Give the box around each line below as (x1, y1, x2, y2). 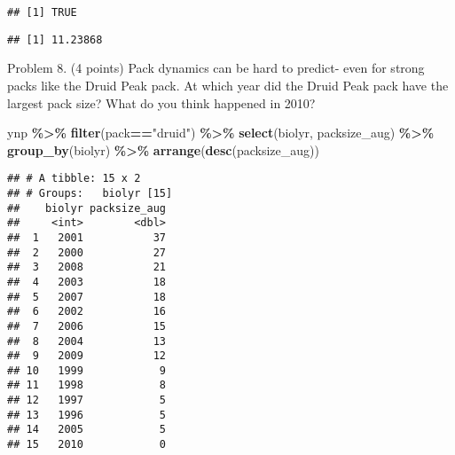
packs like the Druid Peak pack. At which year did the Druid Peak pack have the (7, 75, 449, 94)
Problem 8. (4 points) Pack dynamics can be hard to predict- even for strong (7, 59, 425, 77)
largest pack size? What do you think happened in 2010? (7, 93, 316, 112)
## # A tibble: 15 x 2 (7, 172, 141, 185)
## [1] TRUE (7, 6, 77, 19)
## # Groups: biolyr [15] (7, 186, 173, 200)
